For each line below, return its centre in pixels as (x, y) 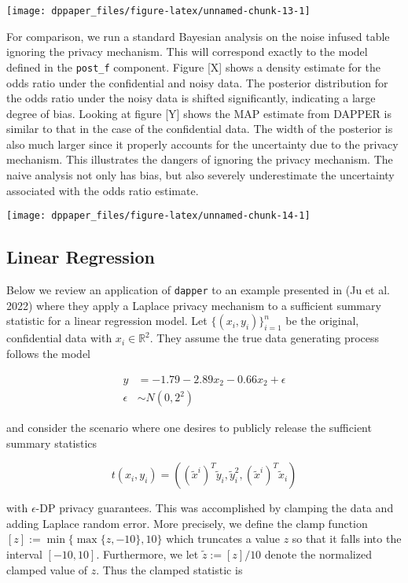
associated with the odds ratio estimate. (103, 190)
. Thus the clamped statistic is (169, 569)
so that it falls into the (347, 539)
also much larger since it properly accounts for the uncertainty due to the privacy (202, 144)
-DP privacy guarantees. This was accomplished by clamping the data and (215, 508)
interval (24, 554)
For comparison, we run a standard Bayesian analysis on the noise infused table (198, 36)
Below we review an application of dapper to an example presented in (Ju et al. (198, 290)
